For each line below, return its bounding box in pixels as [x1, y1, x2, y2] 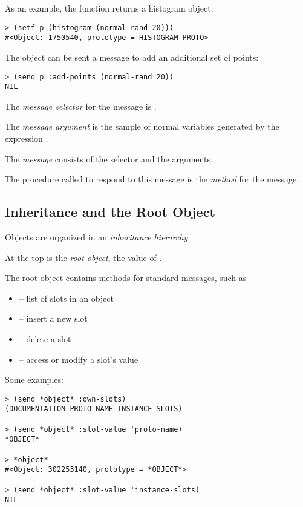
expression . [5, 132, 48, 144]
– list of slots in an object [19, 291, 114, 304]
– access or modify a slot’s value [19, 353, 138, 365]
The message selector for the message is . [5, 99, 157, 112]
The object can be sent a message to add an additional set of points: [5, 50, 259, 63]
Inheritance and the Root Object [5, 202, 215, 221]
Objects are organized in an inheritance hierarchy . [5, 230, 191, 243]
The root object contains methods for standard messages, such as [5, 271, 247, 284]
